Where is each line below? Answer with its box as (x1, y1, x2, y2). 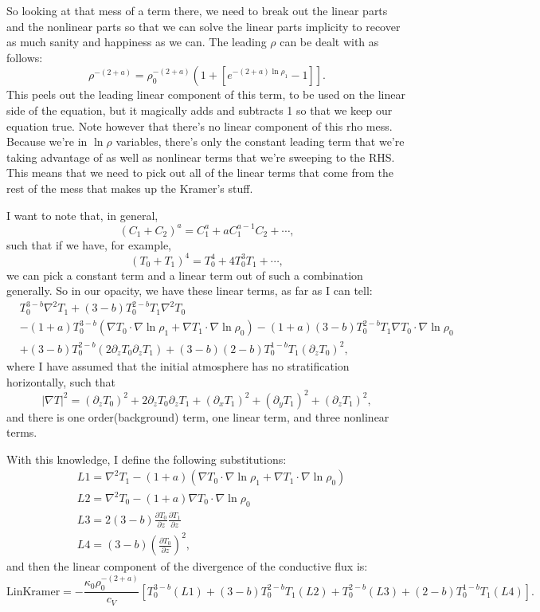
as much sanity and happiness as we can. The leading (6, 33, 267, 50)
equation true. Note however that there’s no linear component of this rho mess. (6, 117, 393, 134)
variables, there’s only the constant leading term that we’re (115, 133, 405, 150)
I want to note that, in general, (6, 206, 158, 223)
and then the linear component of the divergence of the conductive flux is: (6, 558, 368, 575)
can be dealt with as (280, 33, 379, 50)
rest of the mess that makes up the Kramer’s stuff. (6, 179, 253, 196)
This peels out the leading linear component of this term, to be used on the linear (6, 86, 405, 103)
